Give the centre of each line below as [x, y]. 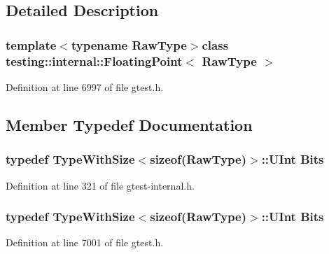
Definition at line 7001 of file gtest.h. [85, 242]
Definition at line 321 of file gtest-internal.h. [100, 185]
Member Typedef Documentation [129, 124]
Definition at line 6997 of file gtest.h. [85, 86]
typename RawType [129, 44]
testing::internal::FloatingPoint [94, 61]
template [31, 44]
